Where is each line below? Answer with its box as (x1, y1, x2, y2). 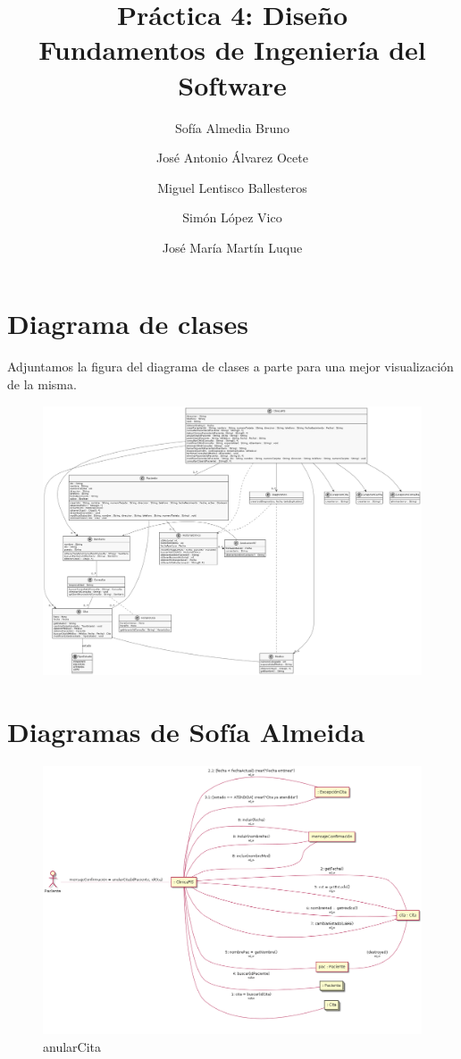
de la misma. (7, 375, 77, 393)
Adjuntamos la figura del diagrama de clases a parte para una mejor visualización (7, 357, 454, 376)
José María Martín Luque (162, 238, 303, 256)
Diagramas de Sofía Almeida (7, 713, 365, 750)
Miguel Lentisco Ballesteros (157, 178, 307, 196)
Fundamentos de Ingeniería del (38, 31, 426, 68)
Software (178, 66, 287, 103)
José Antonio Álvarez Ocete (156, 148, 308, 167)
